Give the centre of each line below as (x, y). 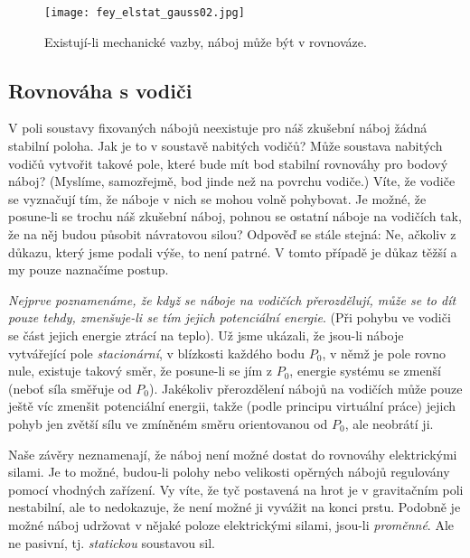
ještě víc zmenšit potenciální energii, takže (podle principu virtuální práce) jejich (232, 406)
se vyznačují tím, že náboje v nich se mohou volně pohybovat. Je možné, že (217, 198)
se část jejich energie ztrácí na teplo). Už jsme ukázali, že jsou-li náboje (206, 335)
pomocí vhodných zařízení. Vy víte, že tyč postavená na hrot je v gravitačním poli (236, 489)
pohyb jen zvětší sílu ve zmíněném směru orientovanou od (168, 423)
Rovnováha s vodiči (100, 90)
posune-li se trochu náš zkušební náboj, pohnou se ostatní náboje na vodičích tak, (235, 216)
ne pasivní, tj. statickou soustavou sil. (112, 542)
